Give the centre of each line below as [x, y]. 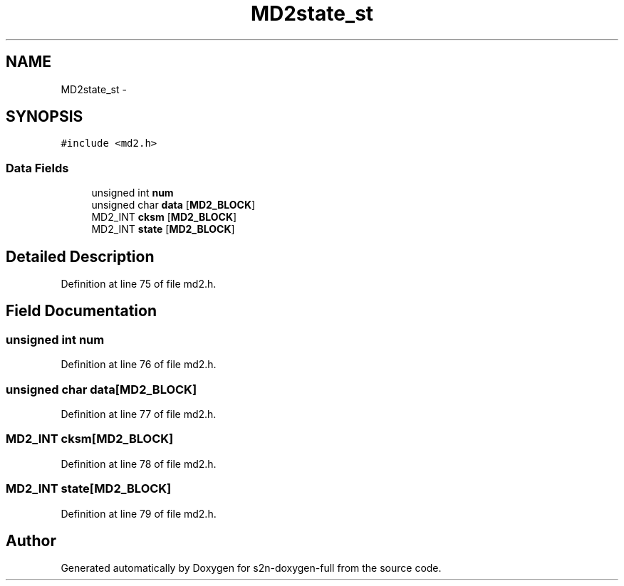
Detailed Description [80, 256]
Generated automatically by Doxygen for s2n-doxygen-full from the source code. [251, 568]
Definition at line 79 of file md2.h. [139, 513]
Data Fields [37, 168]
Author [31, 540]
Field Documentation [81, 311]
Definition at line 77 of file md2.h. [139, 414]
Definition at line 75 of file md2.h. [139, 284]
